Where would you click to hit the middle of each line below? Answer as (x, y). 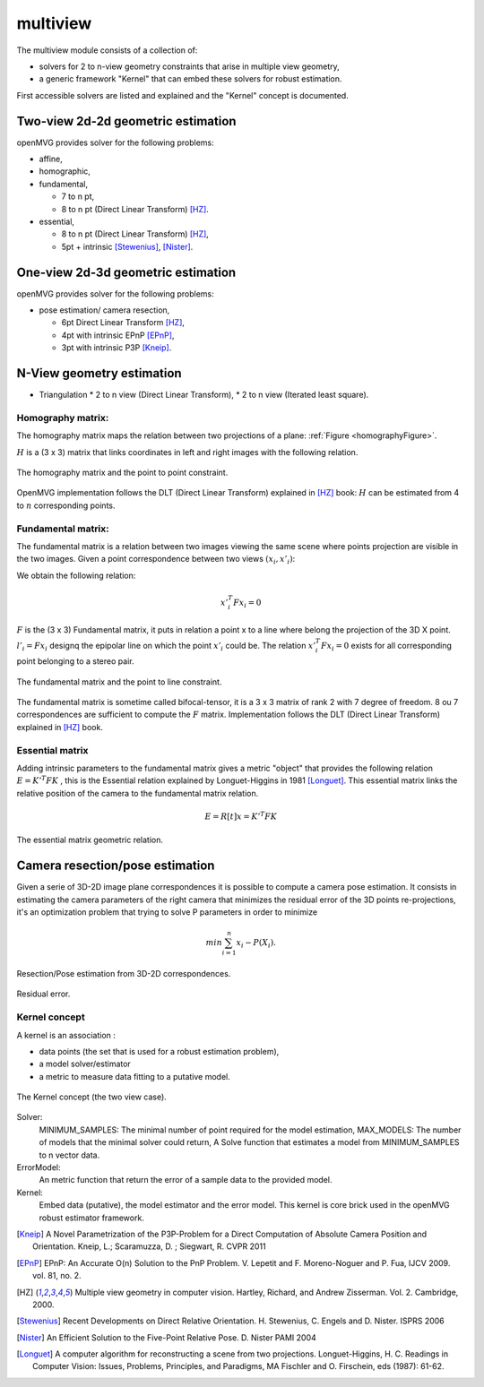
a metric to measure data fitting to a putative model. (134, 1076)
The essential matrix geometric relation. (90, 840)
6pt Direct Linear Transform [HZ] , (123, 323)
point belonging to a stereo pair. (75, 661)
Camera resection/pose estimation (116, 866)
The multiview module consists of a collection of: (107, 50)
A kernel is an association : (66, 1035)
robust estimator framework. (92, 1218)
